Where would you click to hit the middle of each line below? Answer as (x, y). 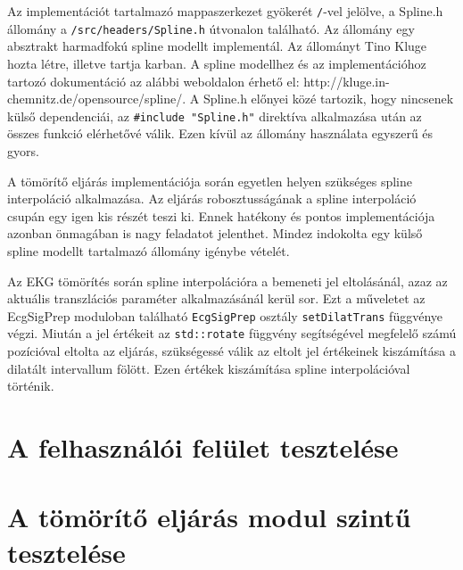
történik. (31, 386)
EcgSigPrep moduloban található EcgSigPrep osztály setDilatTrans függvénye (225, 315)
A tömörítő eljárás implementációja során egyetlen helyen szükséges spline (210, 181)
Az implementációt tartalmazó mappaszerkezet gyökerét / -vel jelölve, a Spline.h (225, 11)
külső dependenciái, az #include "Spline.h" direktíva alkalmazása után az (215, 116)
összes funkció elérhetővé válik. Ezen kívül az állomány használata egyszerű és (220, 133)
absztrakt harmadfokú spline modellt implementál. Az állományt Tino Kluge (217, 46)
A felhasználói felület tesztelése (203, 446)
